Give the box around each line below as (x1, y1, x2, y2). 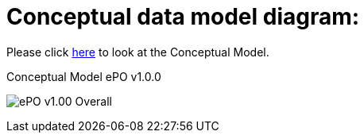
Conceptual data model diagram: (6, 3, 360, 30)
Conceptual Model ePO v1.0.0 (6, 69, 161, 83)
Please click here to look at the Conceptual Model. (6, 44, 269, 59)
